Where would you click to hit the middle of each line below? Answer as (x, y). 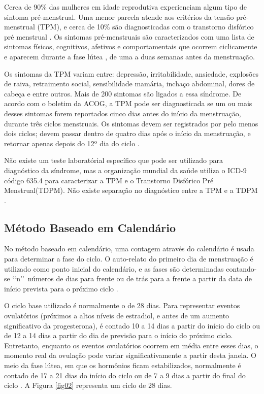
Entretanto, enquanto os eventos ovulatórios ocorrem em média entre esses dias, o (131, 345)
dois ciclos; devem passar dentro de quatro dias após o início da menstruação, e (127, 133)
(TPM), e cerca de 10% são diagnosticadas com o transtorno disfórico (145, 27)
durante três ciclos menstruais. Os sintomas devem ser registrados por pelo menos (131, 123)
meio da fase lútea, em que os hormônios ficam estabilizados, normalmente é (123, 365)
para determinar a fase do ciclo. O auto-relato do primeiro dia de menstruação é (129, 259)
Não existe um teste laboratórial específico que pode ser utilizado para (113, 160)
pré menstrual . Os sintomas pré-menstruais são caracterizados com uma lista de (129, 36)
